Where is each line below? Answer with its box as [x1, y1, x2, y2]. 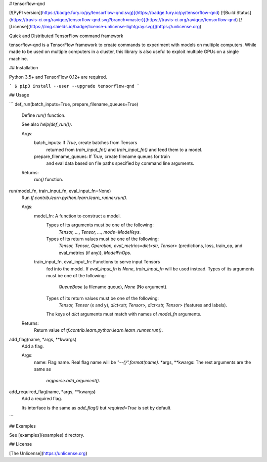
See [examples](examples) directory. [9, 432, 85, 438]
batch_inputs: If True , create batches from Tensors [34, 140, 137, 146]
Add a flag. [21, 343, 44, 349]
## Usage [9, 92, 30, 98]
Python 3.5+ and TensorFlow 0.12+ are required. [9, 74, 107, 80]
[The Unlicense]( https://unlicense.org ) [9, 450, 88, 456]
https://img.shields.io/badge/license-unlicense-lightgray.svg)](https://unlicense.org [30, 24, 200, 30]
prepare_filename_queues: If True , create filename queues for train [34, 154, 170, 159]
